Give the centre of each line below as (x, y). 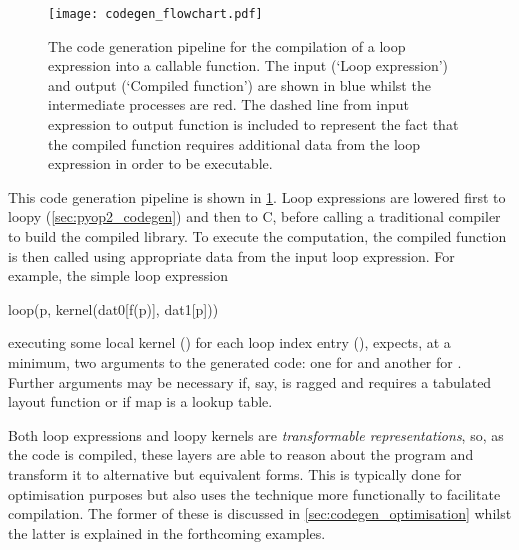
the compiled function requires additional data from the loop (234, 143)
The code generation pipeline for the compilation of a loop (227, 45)
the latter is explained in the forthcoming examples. (167, 532)
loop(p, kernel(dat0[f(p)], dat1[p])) (113, 308)
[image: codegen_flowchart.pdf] (155, 14)
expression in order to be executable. (160, 163)
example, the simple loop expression (118, 275)
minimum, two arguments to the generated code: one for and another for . (235, 361)
